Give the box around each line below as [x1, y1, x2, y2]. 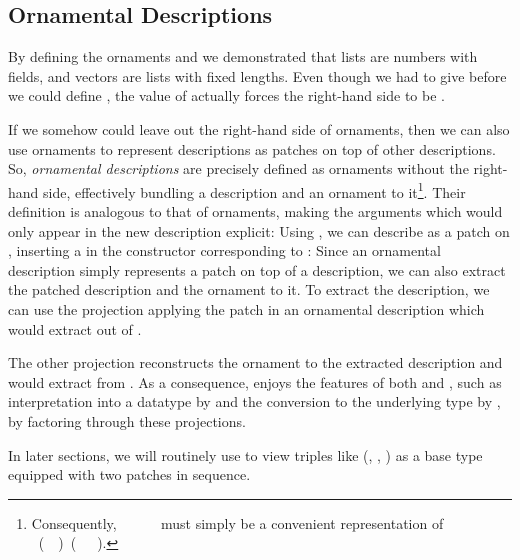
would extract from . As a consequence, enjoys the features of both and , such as [8, 371, 502, 392]
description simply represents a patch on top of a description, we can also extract [8, 259, 506, 280]
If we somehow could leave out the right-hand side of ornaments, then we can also [8, 118, 510, 139]
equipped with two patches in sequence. [8, 464, 251, 485]
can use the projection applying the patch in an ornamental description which [8, 298, 485, 319]
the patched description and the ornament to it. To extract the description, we [8, 279, 490, 300]
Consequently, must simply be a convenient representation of [31, 512, 444, 533]
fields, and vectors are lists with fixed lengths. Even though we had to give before [8, 65, 507, 86]
